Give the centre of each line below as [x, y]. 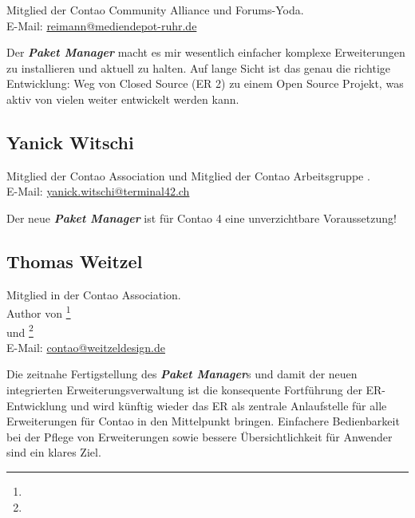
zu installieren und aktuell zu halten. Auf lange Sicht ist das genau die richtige [198, 67]
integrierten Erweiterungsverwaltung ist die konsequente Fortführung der [184, 390]
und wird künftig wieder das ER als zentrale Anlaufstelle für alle [229, 405]
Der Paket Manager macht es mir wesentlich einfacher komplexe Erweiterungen [206, 52]
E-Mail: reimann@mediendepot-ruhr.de [102, 25]
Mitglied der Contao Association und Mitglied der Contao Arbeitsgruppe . [188, 175]
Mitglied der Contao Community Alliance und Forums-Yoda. [155, 10]
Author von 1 [39, 312]
